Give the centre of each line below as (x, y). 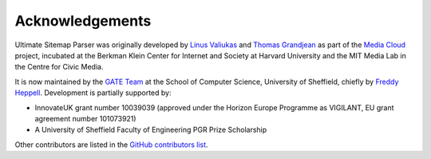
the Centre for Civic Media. (59, 67)
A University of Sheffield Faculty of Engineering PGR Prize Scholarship (151, 130)
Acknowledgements (83, 21)
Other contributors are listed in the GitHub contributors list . (111, 145)
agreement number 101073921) (85, 118)
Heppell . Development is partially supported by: (93, 93)
